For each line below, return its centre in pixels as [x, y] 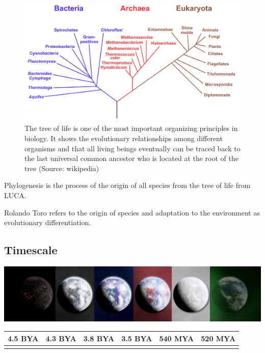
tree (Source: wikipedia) [62, 168]
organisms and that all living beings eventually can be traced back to [132, 148]
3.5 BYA [137, 338]
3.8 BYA [99, 338]
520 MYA [218, 338]
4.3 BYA [61, 338]
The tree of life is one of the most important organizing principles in [131, 128]
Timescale [31, 250]
